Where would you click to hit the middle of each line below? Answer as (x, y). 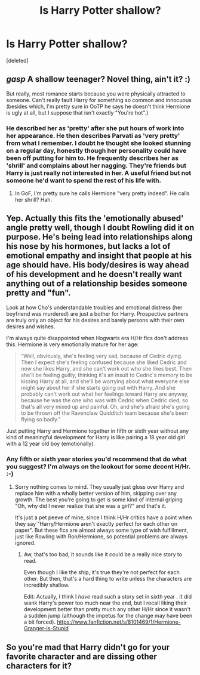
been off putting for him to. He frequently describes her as (93, 158)
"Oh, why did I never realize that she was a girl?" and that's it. (90, 506)
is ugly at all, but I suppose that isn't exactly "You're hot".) (77, 112)
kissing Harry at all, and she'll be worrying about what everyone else (105, 381)
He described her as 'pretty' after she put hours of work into (95, 128)
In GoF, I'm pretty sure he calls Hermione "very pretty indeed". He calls (102, 193)
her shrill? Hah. (33, 200)
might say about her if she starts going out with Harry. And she (98, 387)
